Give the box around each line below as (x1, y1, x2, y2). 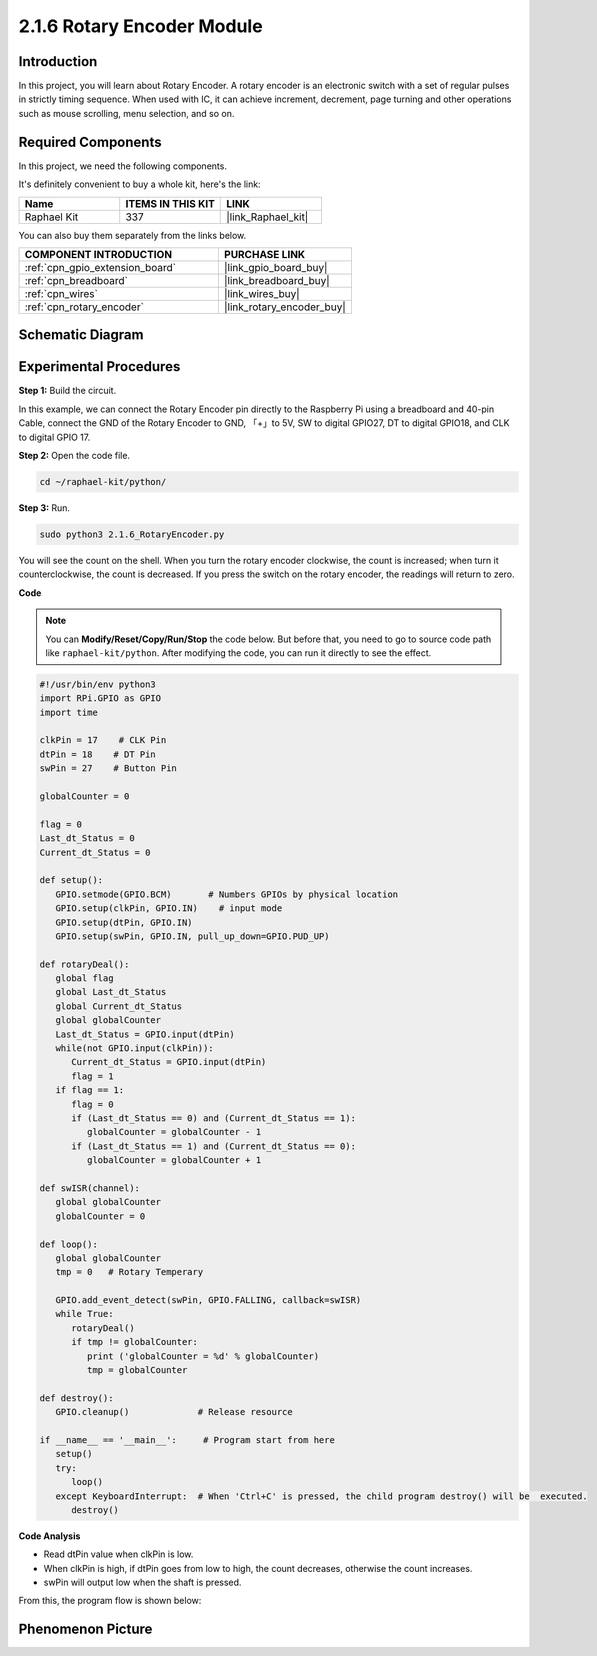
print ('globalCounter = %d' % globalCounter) (86, 1350, 320, 1362)
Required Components (18, 133, 162, 150)
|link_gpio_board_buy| (223, 260, 328, 274)
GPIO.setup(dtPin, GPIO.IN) (55, 916, 194, 928)
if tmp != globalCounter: (71, 1336, 199, 1348)
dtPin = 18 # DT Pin (39, 748, 157, 760)
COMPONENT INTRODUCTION (24, 247, 173, 261)
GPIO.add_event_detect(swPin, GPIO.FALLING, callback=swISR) (55, 1295, 362, 1306)
